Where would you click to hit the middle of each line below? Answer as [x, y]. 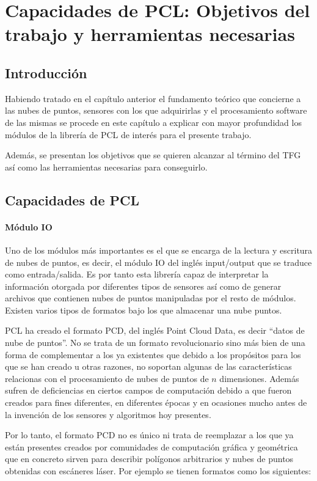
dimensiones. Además [259, 378]
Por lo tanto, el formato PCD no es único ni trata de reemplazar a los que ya [149, 435]
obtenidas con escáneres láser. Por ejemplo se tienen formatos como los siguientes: [158, 471]
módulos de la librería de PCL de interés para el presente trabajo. [128, 134]
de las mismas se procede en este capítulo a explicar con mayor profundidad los [153, 122]
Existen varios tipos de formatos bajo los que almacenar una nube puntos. [144, 310]
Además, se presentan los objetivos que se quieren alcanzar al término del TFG [153, 155]
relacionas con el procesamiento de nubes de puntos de [107, 378]
